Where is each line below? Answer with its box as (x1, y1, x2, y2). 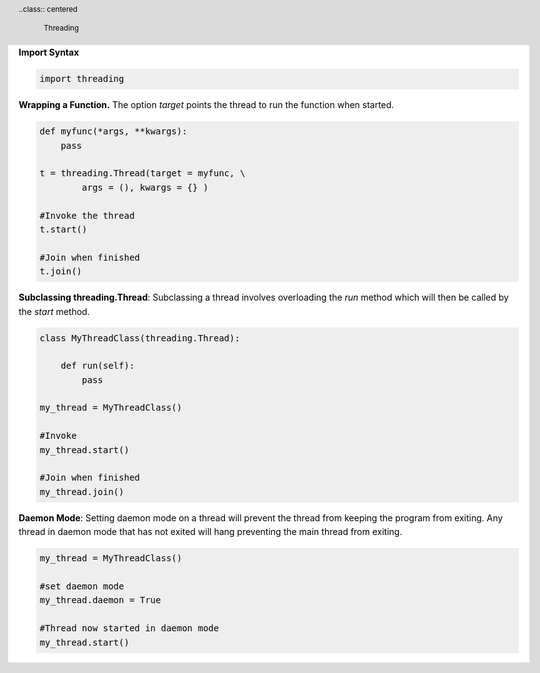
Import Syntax (18, 46, 80, 59)
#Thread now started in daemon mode (39, 623, 220, 634)
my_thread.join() (39, 486, 125, 497)
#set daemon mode (39, 580, 125, 592)
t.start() (39, 224, 88, 235)
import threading (39, 73, 125, 85)
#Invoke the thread (39, 210, 135, 221)
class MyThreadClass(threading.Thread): (39, 332, 240, 344)
